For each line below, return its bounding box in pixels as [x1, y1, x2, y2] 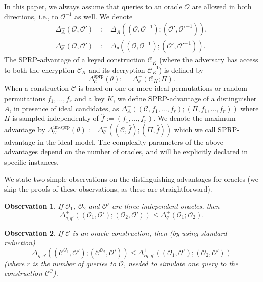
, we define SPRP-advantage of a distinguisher [113, 92, 257, 103]
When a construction [4, 83, 69, 93]
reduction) [4, 237, 35, 248]
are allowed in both [192, 1, 252, 11]
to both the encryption [4, 64, 75, 75]
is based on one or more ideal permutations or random [78, 83, 247, 93]
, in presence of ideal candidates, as [9, 103, 119, 113]
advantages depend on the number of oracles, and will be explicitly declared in [4, 146, 248, 157]
